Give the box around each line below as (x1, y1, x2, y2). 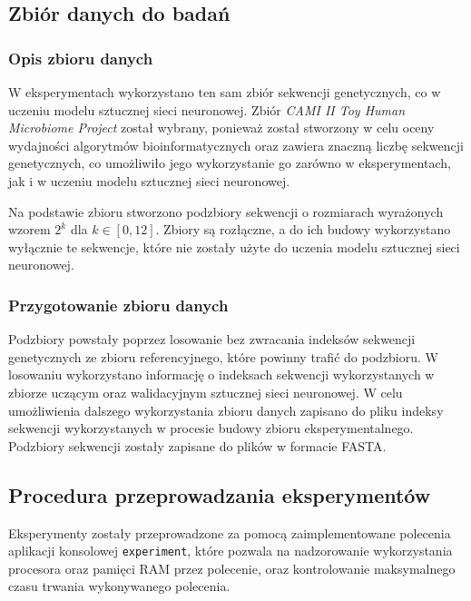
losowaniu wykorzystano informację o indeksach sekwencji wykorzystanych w (8, 365, 435, 384)
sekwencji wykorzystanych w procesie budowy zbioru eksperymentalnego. (8, 419, 414, 438)
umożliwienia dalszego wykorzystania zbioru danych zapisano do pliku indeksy (8, 400, 444, 419)
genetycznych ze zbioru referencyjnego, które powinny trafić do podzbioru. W (8, 347, 438, 366)
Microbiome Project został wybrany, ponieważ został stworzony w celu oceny (8, 118, 435, 137)
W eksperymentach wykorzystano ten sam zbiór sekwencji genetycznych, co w (8, 83, 441, 101)
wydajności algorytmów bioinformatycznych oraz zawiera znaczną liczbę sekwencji (8, 135, 464, 154)
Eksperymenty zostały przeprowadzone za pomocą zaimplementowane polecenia (8, 523, 451, 542)
